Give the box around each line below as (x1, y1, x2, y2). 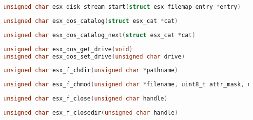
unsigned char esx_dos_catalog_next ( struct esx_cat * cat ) (3, 31, 195, 39)
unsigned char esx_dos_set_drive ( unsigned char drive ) (3, 53, 185, 60)
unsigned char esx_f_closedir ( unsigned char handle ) (3, 109, 178, 116)
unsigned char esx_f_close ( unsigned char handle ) (3, 95, 168, 102)
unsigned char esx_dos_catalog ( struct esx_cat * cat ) (3, 17, 178, 24)
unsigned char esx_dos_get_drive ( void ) (3, 45, 133, 53)
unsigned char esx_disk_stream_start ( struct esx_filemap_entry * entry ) (3, 3, 241, 10)
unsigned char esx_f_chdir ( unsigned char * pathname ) (3, 67, 178, 74)
